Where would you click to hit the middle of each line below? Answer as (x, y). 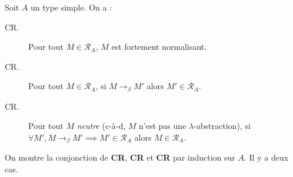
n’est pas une (163, 126)
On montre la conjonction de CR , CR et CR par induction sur (120, 157)
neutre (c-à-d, (101, 126)
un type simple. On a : (71, 7)
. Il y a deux (267, 157)
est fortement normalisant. (159, 47)
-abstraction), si (222, 126)
